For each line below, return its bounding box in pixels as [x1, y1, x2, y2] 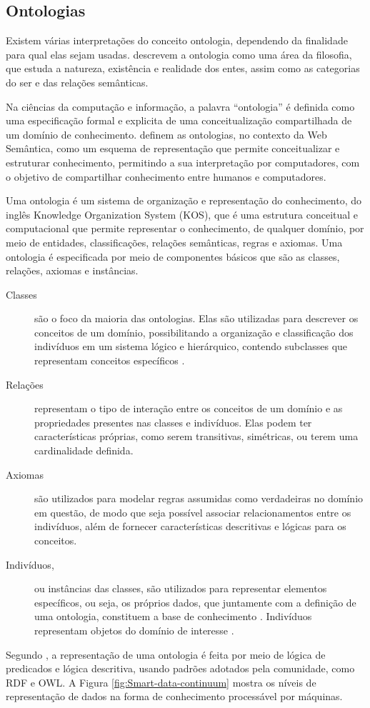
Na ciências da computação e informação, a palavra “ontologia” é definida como [6, 99, 355, 114]
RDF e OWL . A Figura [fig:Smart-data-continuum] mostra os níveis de [6, 674, 316, 689]
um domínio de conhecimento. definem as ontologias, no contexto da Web [6, 126, 327, 141]
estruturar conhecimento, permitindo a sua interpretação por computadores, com [6, 154, 360, 169]
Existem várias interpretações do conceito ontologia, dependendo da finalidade [6, 33, 348, 48]
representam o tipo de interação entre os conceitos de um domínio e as [34, 401, 343, 416]
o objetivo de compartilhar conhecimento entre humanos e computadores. [6, 169, 326, 184]
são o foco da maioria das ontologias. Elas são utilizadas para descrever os [34, 311, 359, 326]
